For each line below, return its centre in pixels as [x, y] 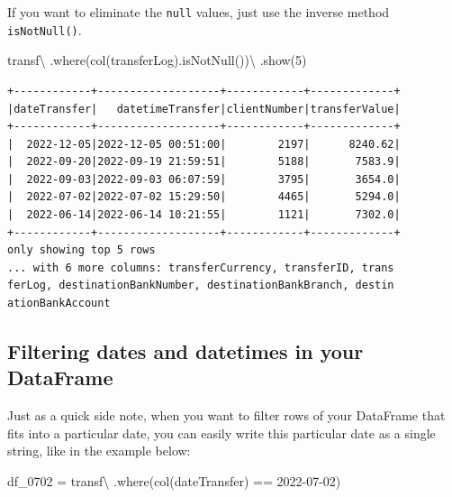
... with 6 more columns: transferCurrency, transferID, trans [201, 267]
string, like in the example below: [99, 451]
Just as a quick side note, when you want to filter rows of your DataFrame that [226, 415]
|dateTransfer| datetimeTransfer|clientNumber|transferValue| [204, 109]
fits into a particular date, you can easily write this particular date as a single [221, 433]
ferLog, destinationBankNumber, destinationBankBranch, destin [201, 285]
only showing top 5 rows [81, 250]
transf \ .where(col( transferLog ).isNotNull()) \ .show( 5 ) [157, 60]
